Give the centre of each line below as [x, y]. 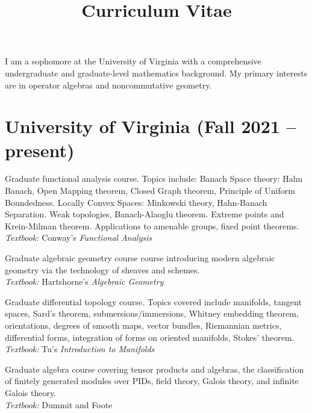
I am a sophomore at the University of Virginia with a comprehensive [133, 61]
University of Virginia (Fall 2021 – [151, 126]
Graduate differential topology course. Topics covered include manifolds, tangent [153, 301]
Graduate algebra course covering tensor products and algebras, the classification [154, 369]
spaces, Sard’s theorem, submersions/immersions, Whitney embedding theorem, [152, 313]
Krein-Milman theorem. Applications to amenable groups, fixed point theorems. [152, 225]
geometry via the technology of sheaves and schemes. [102, 269]
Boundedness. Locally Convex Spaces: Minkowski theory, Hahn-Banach [136, 202]
